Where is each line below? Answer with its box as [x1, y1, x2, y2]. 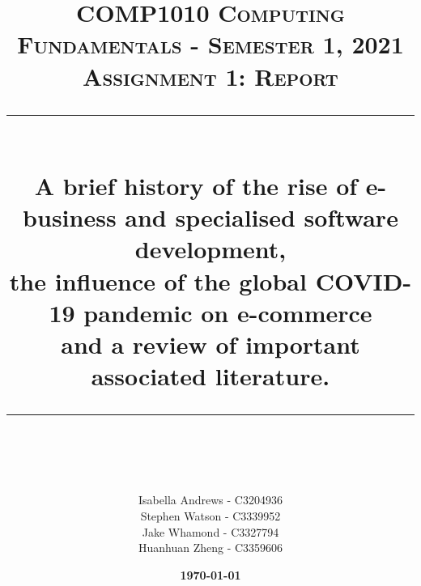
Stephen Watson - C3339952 [140, 507, 281, 524]
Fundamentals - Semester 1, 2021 [17, 28, 404, 61]
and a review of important [61, 327, 360, 360]
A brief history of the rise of [34, 168, 358, 202]
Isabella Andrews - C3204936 [138, 491, 283, 508]
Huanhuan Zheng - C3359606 [138, 539, 283, 556]
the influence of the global [9, 264, 307, 297]
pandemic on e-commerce [83, 295, 372, 329]
